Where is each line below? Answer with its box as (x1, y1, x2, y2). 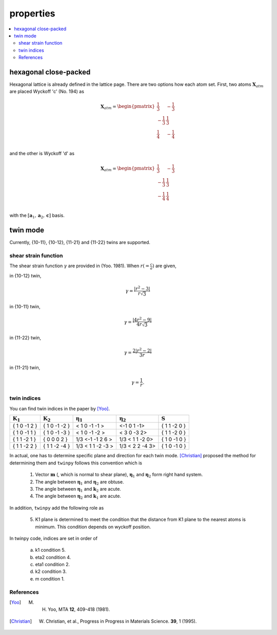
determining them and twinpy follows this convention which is (9, 460, 142, 466)
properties (9, 8, 56, 19)
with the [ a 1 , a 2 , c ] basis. (9, 212, 65, 220)
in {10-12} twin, (9, 273, 42, 279)
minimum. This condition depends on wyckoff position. (35, 524, 151, 530)
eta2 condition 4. (35, 554, 71, 560)
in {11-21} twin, (9, 365, 41, 371)
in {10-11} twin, (9, 304, 41, 310)
